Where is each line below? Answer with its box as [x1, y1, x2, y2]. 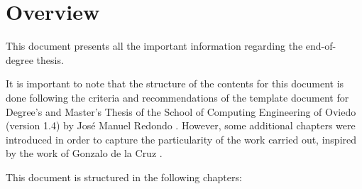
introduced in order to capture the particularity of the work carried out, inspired [6, 131, 357, 146]
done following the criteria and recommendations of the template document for [6, 90, 349, 104]
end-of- [305, 38, 336, 53]
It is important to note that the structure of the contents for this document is [6, 76, 344, 91]
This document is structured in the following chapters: [6, 169, 242, 184]
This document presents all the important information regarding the [6, 38, 303, 53]
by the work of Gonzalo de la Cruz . [6, 146, 163, 161]
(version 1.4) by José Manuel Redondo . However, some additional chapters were [6, 118, 356, 133]
